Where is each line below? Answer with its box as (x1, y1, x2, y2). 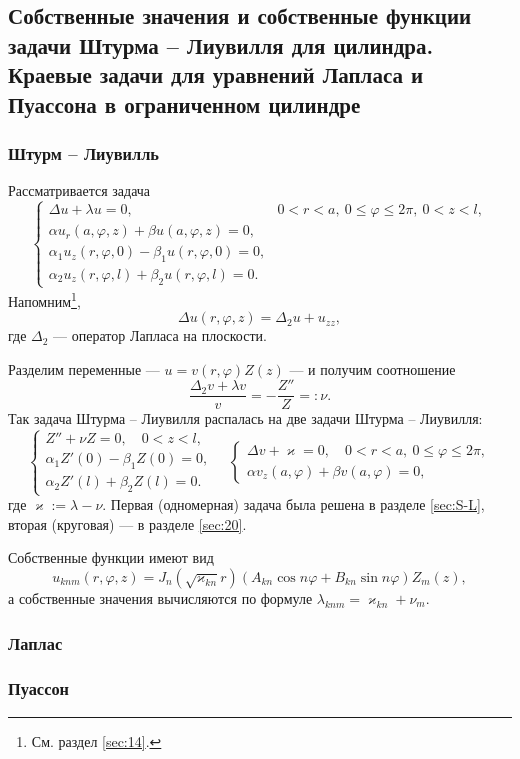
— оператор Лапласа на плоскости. (53, 325, 267, 346)
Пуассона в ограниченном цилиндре (8, 88, 361, 119)
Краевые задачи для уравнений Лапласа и (8, 59, 424, 90)
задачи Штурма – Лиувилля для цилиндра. (8, 29, 434, 60)
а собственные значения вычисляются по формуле (8, 588, 313, 609)
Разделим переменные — (8, 358, 160, 379)
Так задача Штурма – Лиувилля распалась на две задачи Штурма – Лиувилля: (8, 408, 483, 429)
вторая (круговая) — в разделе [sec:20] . (8, 513, 247, 534)
